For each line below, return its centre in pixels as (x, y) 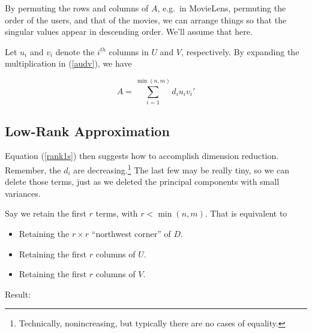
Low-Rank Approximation (87, 130)
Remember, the (33, 169)
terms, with (117, 213)
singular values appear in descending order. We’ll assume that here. (129, 31)
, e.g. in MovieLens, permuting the (222, 8)
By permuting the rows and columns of (77, 8)
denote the (75, 51)
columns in (129, 51)
